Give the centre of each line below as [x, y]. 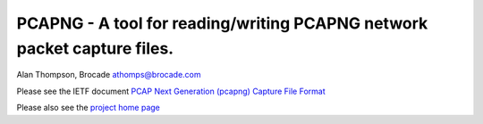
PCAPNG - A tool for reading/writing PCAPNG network [222, 23]
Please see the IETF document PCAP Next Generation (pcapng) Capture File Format [171, 91]
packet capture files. [95, 48]
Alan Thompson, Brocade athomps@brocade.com [109, 75]
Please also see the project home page [89, 108]
